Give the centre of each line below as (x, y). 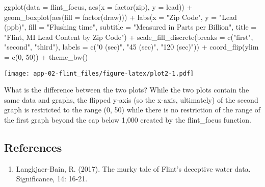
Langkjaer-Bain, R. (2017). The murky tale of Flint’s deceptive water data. (133, 168)
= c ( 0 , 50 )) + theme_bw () (46, 56)
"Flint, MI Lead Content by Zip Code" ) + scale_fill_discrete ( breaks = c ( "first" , (129, 37)
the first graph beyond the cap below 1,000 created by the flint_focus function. (128, 120)
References (33, 147)
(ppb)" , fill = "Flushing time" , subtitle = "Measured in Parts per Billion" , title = (130, 27)
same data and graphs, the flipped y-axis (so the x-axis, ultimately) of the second (131, 99)
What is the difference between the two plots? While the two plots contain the (127, 90)
